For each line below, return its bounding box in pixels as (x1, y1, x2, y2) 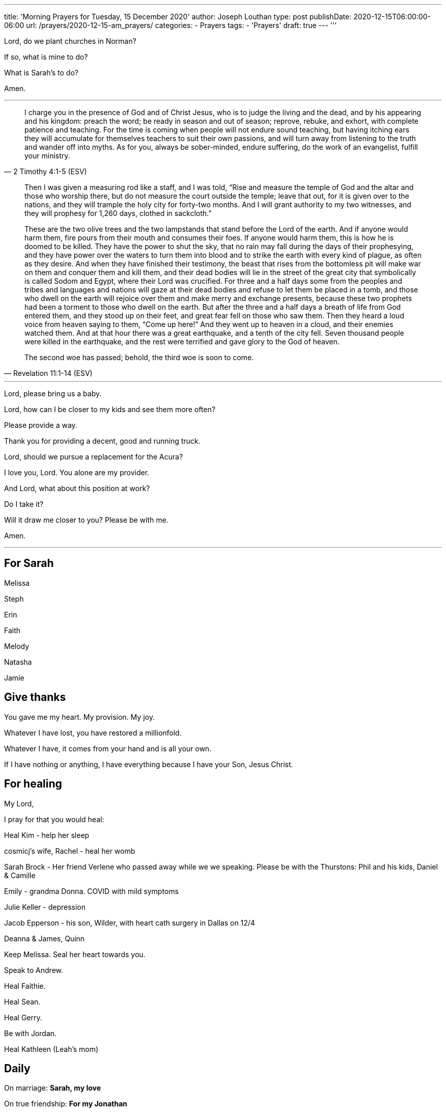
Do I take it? (4, 500, 44, 508)
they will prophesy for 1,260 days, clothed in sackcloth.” (24, 209, 212, 218)
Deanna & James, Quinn (4, 934, 85, 943)
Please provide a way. (4, 421, 77, 429)
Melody (4, 641, 30, 650)
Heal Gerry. (4, 1013, 42, 1022)
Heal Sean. (4, 997, 41, 1006)
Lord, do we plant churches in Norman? (4, 37, 136, 45)
